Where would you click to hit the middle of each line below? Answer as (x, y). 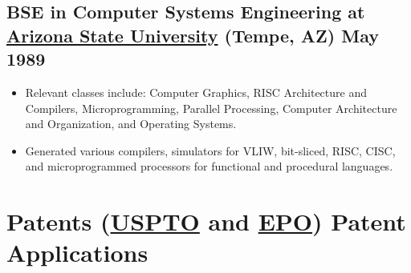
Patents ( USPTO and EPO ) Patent (206, 221)
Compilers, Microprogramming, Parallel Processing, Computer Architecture (211, 108)
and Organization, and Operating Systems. (131, 124)
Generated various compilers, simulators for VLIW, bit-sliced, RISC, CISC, (210, 150)
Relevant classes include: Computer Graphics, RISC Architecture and (196, 92)
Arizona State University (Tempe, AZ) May (193, 35)
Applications (77, 253)
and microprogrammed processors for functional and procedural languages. (209, 166)
